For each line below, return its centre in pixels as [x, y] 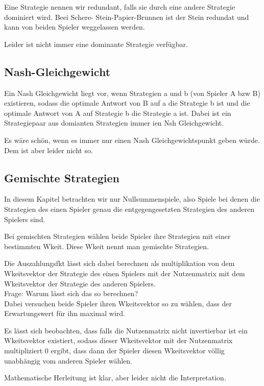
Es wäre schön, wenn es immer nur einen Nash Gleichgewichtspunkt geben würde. [132, 140]
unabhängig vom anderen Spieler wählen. [68, 360]
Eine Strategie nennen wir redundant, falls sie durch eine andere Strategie [120, 7]
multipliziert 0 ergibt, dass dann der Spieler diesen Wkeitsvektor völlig [114, 351]
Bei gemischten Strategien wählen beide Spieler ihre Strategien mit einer [117, 236]
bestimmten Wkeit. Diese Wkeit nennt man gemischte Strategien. [106, 246]
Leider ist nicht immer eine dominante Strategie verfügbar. [96, 44]
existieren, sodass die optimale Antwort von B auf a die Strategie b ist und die [127, 103]
